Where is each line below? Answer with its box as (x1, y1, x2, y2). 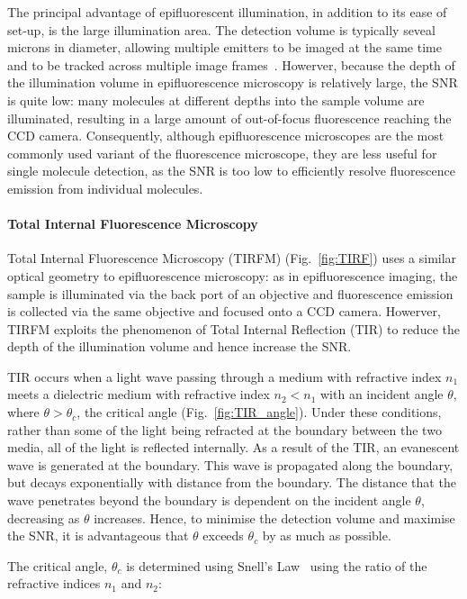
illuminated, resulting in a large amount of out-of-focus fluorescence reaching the (7, 108, 452, 127)
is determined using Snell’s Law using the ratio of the (126, 556, 427, 575)
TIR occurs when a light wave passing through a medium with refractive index (7, 367, 442, 386)
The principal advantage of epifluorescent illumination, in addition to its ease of (7, 3, 447, 21)
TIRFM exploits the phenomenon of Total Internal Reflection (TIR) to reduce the (7, 319, 460, 338)
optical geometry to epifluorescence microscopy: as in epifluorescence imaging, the (7, 266, 458, 285)
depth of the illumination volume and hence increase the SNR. (7, 337, 352, 356)
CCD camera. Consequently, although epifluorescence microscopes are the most (7, 126, 445, 145)
